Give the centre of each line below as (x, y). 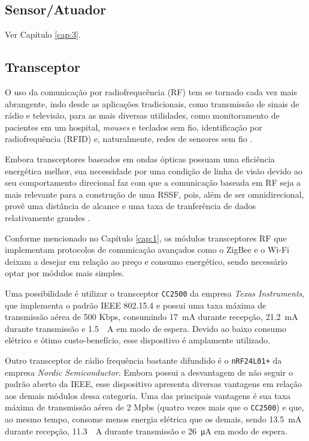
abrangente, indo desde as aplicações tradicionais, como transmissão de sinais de (152, 103)
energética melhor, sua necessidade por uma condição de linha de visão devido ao (154, 170)
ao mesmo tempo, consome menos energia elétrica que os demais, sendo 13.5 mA (153, 419)
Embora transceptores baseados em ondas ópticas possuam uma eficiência (140, 158)
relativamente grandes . (48, 217)
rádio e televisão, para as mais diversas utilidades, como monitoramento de (142, 115)
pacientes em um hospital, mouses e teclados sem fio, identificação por (134, 127)
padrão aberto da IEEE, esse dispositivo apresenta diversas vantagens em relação (154, 384)
